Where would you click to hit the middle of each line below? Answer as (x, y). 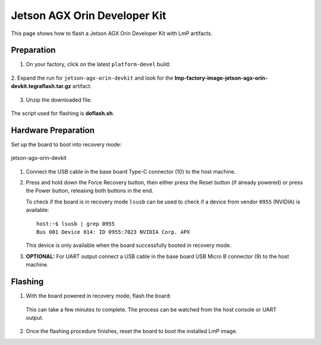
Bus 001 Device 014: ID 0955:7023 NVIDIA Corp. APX (113, 232)
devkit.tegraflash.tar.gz (41, 86)
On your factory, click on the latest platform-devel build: (98, 64)
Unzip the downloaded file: (59, 100)
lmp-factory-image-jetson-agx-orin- (221, 78)
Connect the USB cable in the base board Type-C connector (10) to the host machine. (131, 171)
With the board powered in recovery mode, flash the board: (99, 296)
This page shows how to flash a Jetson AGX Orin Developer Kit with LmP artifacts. (112, 33)
